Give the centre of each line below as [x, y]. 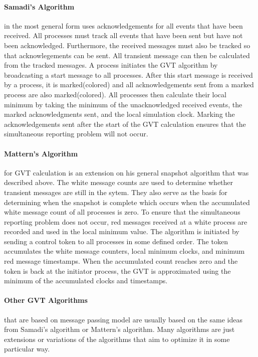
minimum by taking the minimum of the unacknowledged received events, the [123, 104]
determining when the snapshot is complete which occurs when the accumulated [127, 202]
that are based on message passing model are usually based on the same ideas [123, 319]
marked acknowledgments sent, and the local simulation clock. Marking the [119, 114]
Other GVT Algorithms [46, 300]
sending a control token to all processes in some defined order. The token [116, 241]
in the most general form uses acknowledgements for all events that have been [123, 25]
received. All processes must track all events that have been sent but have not [123, 35]
